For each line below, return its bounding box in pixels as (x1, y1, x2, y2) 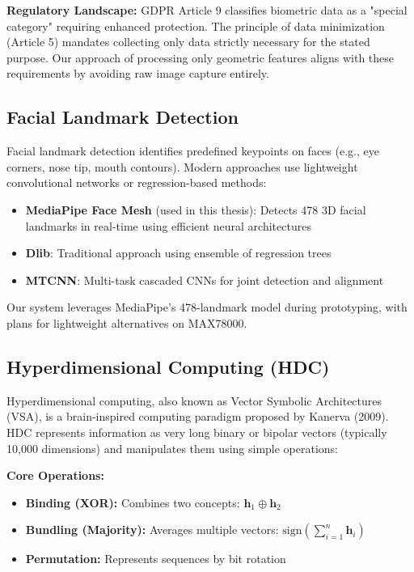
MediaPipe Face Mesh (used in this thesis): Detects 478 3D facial (25, 201, 366, 218)
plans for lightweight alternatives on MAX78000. (6, 314, 247, 331)
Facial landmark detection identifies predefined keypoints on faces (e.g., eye (6, 142, 379, 159)
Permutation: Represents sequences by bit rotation (25, 550, 286, 567)
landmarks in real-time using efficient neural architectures (25, 217, 311, 234)
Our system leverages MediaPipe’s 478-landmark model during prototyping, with (6, 299, 408, 316)
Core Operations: (6, 467, 104, 484)
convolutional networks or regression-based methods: (6, 174, 267, 191)
